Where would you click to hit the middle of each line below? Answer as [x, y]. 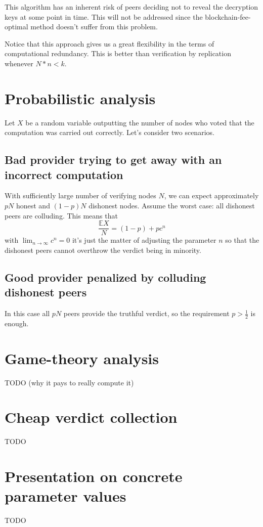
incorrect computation [64, 174]
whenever [19, 63]
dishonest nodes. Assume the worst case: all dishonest [172, 206]
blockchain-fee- [228, 16]
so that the [242, 240]
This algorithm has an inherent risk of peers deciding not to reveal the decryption [131, 7]
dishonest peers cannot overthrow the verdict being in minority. [103, 250]
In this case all [27, 313]
